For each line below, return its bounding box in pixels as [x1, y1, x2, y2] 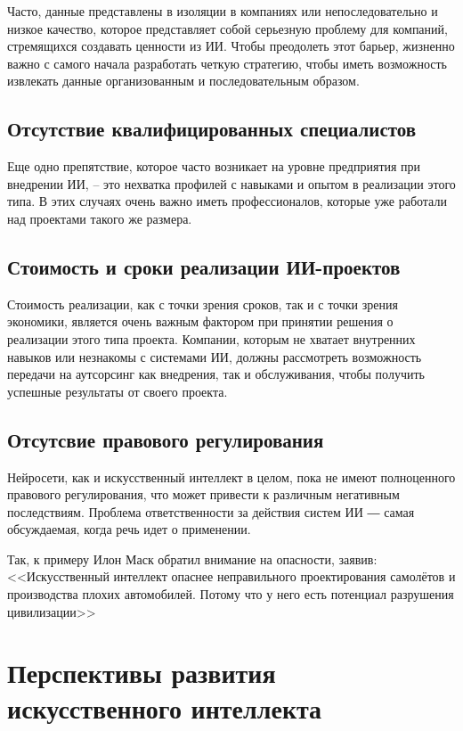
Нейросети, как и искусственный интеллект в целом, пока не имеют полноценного [7, 467, 456, 486]
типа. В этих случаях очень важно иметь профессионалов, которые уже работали [7, 192, 447, 210]
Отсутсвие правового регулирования [7, 425, 324, 453]
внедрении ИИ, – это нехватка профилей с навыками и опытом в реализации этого [7, 174, 456, 193]
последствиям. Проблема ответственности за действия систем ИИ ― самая [7, 502, 415, 521]
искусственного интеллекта [7, 689, 322, 726]
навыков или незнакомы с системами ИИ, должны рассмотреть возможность [7, 347, 422, 365]
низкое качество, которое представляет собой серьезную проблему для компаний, [7, 19, 448, 37]
